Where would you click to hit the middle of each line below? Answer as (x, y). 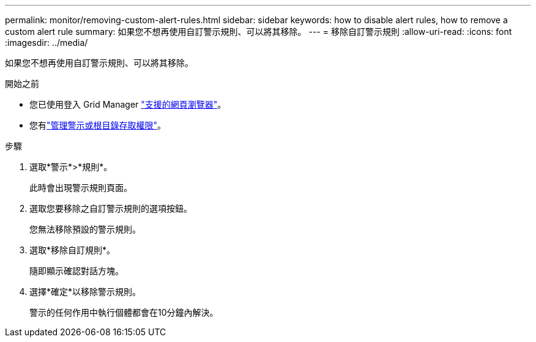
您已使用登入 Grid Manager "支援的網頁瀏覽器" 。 (128, 104)
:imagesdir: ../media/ (47, 43)
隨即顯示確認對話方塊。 (76, 271)
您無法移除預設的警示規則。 (85, 229)
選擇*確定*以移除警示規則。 (85, 292)
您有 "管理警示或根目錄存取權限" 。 (98, 125)
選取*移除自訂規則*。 (73, 250)
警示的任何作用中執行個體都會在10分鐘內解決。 (124, 312)
